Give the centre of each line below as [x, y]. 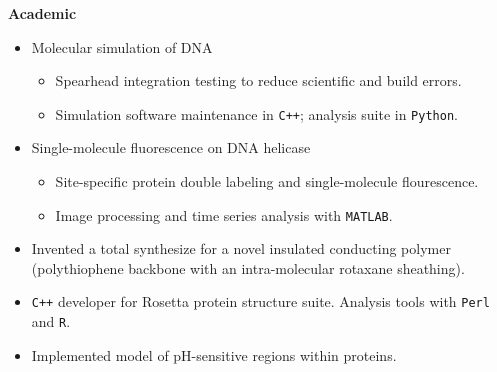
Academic [42, 13]
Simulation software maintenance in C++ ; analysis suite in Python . [256, 113]
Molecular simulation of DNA [122, 46]
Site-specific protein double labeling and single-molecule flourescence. [267, 181]
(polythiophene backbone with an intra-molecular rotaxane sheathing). [248, 267]
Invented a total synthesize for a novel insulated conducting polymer [241, 248]
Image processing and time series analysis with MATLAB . [224, 214]
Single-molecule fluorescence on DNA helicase [171, 147]
